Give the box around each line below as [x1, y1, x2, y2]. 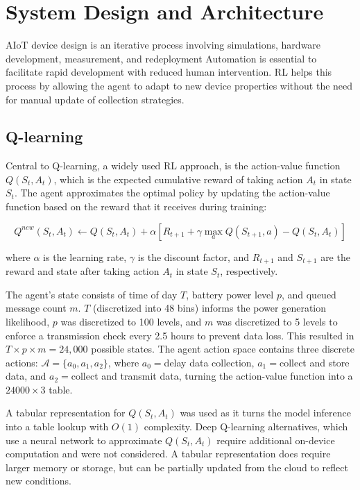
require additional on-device [216, 432, 335, 447]
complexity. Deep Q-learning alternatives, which [144, 419, 348, 434]
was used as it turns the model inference [180, 405, 351, 420]
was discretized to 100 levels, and [60, 314, 202, 328]
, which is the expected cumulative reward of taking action [53, 171, 303, 186]
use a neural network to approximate [6, 432, 162, 447]
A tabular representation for [6, 405, 126, 420]
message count [6, 301, 67, 315]
